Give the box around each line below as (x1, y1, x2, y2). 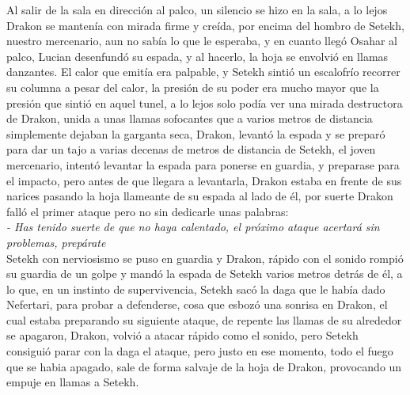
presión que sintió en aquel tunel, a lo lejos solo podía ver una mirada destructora (6, 94, 403, 111)
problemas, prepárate (6, 234, 106, 250)
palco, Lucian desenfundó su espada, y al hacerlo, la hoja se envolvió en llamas (6, 47, 389, 64)
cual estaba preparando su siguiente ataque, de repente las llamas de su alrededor (6, 311, 402, 328)
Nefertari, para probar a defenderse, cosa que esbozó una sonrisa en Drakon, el (6, 296, 388, 313)
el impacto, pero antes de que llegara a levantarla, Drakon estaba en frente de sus (6, 172, 402, 188)
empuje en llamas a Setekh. (6, 374, 139, 390)
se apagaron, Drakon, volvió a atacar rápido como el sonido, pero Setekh (6, 327, 359, 344)
